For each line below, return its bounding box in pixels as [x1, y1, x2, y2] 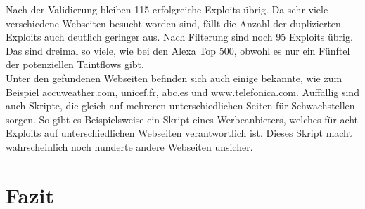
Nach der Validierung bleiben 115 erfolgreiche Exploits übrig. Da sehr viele [6, 2, 328, 16]
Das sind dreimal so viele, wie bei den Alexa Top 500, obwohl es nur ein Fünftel [6, 43, 350, 58]
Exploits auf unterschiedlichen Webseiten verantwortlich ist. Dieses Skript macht [6, 126, 352, 140]
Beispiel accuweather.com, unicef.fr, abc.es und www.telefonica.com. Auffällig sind [6, 84, 359, 99]
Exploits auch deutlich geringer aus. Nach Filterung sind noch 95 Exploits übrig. [6, 29, 353, 44]
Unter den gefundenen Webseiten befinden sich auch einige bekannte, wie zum [6, 70, 342, 85]
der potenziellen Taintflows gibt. [6, 57, 144, 72]
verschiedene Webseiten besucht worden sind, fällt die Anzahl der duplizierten [6, 15, 341, 30]
